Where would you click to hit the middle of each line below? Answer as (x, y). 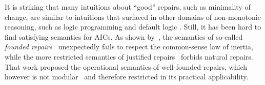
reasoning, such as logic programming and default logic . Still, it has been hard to (133, 27)
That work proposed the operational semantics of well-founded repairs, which (126, 66)
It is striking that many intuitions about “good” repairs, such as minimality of (128, 7)
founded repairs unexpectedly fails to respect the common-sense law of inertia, (129, 47)
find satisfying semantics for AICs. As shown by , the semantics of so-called (124, 36)
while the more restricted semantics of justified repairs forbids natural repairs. (129, 56)
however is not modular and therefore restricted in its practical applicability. (127, 77)
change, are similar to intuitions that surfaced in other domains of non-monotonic (133, 17)
